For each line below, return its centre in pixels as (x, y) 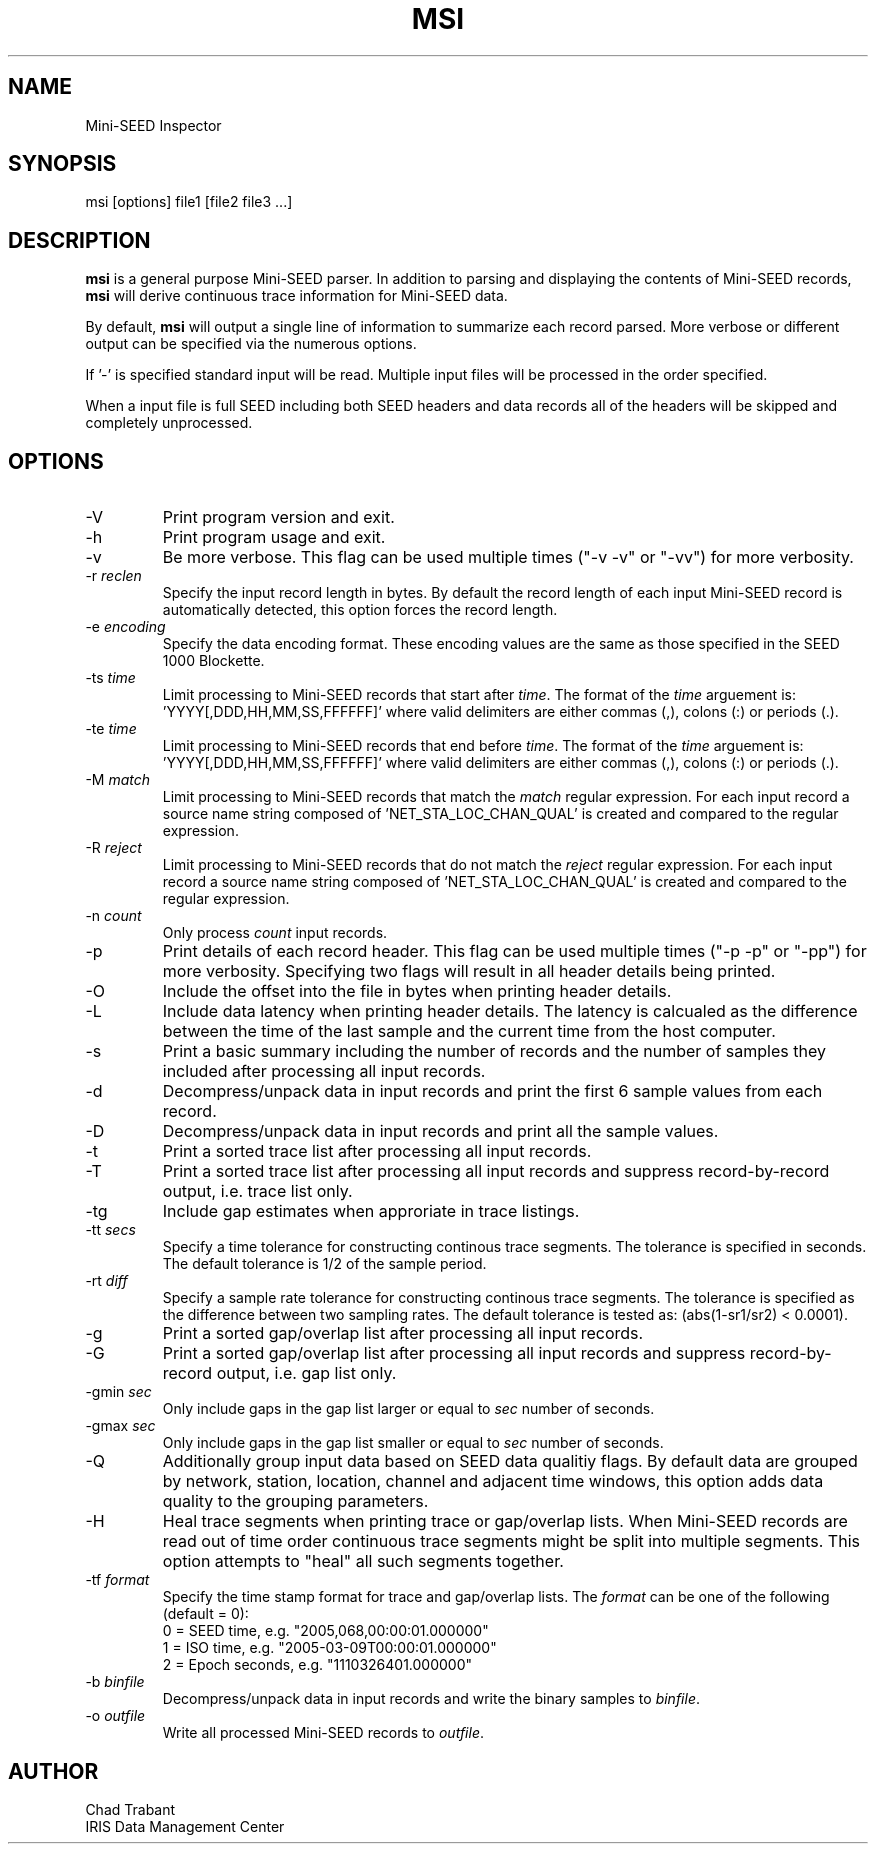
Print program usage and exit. (274, 537)
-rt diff (106, 1281)
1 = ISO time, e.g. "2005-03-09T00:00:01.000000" (329, 1648)
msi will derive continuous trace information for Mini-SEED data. (296, 296)
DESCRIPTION (79, 240)
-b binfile (115, 1682)
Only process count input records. (275, 933)
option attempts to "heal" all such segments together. (363, 1561)
